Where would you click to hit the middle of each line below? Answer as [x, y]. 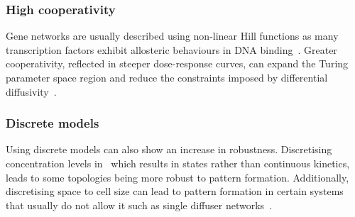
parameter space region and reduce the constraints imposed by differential [167, 77]
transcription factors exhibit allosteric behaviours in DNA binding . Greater [171, 49]
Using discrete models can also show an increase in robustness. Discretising [169, 149]
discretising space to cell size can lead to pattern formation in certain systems [175, 191]
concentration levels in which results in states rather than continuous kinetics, [178, 163]
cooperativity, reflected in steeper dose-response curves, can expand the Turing [177, 63]
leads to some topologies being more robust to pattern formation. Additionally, [177, 177]
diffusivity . [31, 91]
